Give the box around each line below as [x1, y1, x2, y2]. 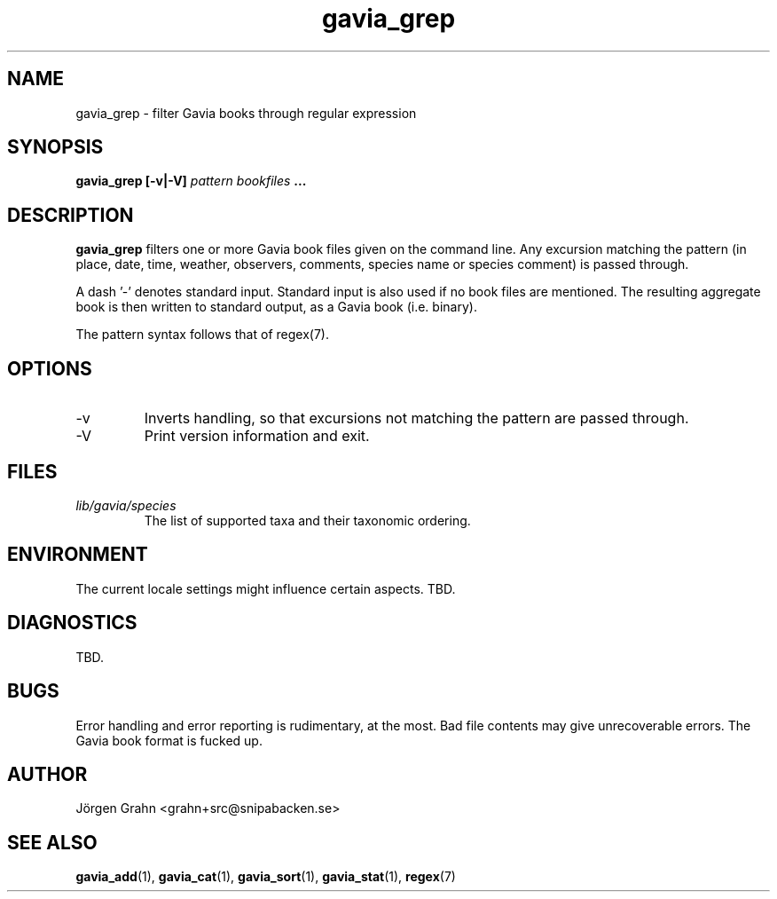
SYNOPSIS [7, 136, 104, 159]
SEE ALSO [7, 831, 98, 854]
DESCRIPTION [7, 203, 134, 226]
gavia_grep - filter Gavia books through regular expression [75, 105, 417, 121]
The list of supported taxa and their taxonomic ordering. [144, 512, 471, 528]
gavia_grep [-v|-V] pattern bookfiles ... [75, 173, 307, 189]
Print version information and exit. [144, 427, 370, 446]
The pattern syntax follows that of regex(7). [75, 327, 329, 343]
